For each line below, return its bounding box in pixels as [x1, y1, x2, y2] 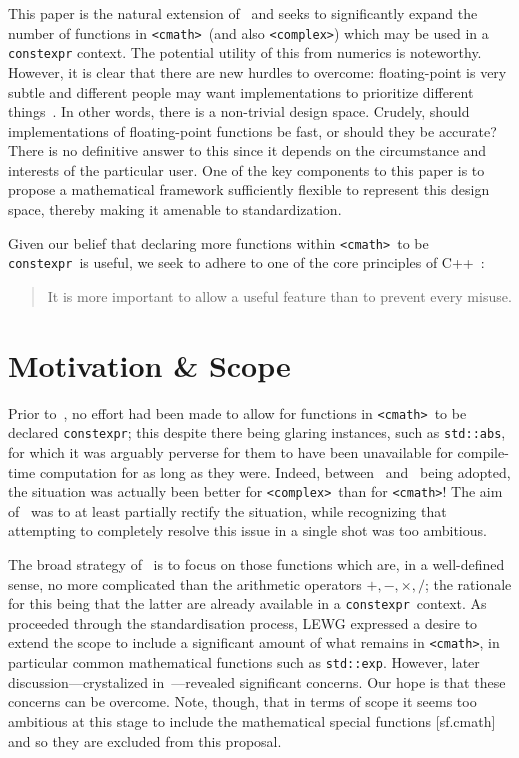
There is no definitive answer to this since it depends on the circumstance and [8, 140, 487, 161]
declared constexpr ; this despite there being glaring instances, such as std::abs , [8, 422, 506, 443]
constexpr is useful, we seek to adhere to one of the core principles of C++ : [8, 252, 485, 273]
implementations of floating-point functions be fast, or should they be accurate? [8, 120, 497, 141]
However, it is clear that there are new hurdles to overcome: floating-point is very [8, 61, 507, 82]
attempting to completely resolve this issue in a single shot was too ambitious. [8, 520, 487, 541]
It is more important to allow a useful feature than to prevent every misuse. [47, 285, 512, 306]
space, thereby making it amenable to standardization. [8, 199, 342, 220]
